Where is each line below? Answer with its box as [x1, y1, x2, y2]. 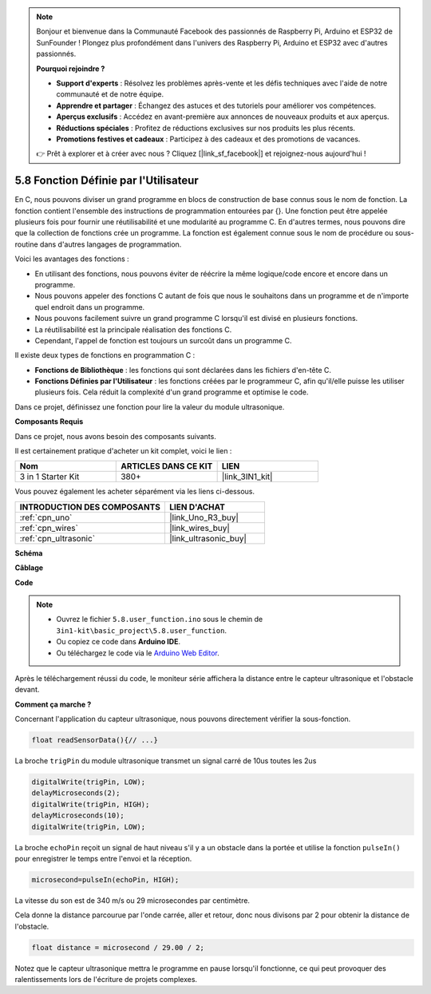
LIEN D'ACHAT [168, 501, 225, 513]
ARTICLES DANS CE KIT [121, 461, 213, 472]
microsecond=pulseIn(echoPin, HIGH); [31, 875, 180, 884]
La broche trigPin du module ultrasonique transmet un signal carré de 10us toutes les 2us [14, 756, 317, 766]
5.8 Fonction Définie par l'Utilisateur [14, 174, 199, 188]
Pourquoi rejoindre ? [36, 64, 105, 73]
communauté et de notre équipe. [56, 89, 164, 99]
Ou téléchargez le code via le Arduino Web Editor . [56, 647, 219, 658]
